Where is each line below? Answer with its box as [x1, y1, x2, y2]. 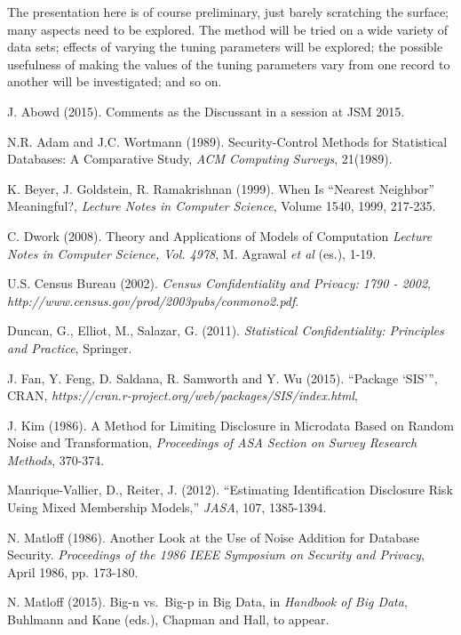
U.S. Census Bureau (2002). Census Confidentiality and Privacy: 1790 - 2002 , [7, 274, 431, 293]
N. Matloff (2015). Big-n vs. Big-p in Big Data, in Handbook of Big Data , [7, 592, 408, 611]
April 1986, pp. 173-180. [7, 562, 139, 581]
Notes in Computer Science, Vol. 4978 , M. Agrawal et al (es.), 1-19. [7, 244, 377, 262]
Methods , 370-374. [7, 450, 105, 469]
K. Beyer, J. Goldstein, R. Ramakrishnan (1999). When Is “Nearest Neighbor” [7, 179, 435, 197]
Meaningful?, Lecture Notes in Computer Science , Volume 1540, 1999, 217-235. [7, 197, 436, 215]
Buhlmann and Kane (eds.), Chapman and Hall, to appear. [7, 610, 330, 629]
